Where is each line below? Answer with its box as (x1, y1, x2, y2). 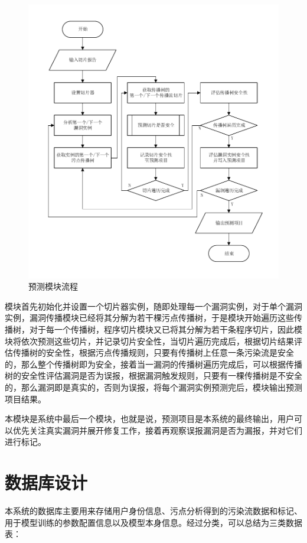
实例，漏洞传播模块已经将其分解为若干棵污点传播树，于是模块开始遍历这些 (5, 311, 294, 324)
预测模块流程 (28, 280, 78, 292)
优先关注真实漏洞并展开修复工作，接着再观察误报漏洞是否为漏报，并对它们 (12, 424, 302, 436)
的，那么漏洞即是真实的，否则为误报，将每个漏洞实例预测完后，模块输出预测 (5, 381, 302, 394)
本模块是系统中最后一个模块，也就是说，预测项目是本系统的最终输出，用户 (5, 412, 294, 425)
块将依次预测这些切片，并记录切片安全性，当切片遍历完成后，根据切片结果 (5, 334, 294, 347)
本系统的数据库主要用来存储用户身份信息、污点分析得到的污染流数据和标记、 (5, 505, 302, 517)
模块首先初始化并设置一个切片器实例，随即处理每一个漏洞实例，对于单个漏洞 (5, 300, 302, 312)
